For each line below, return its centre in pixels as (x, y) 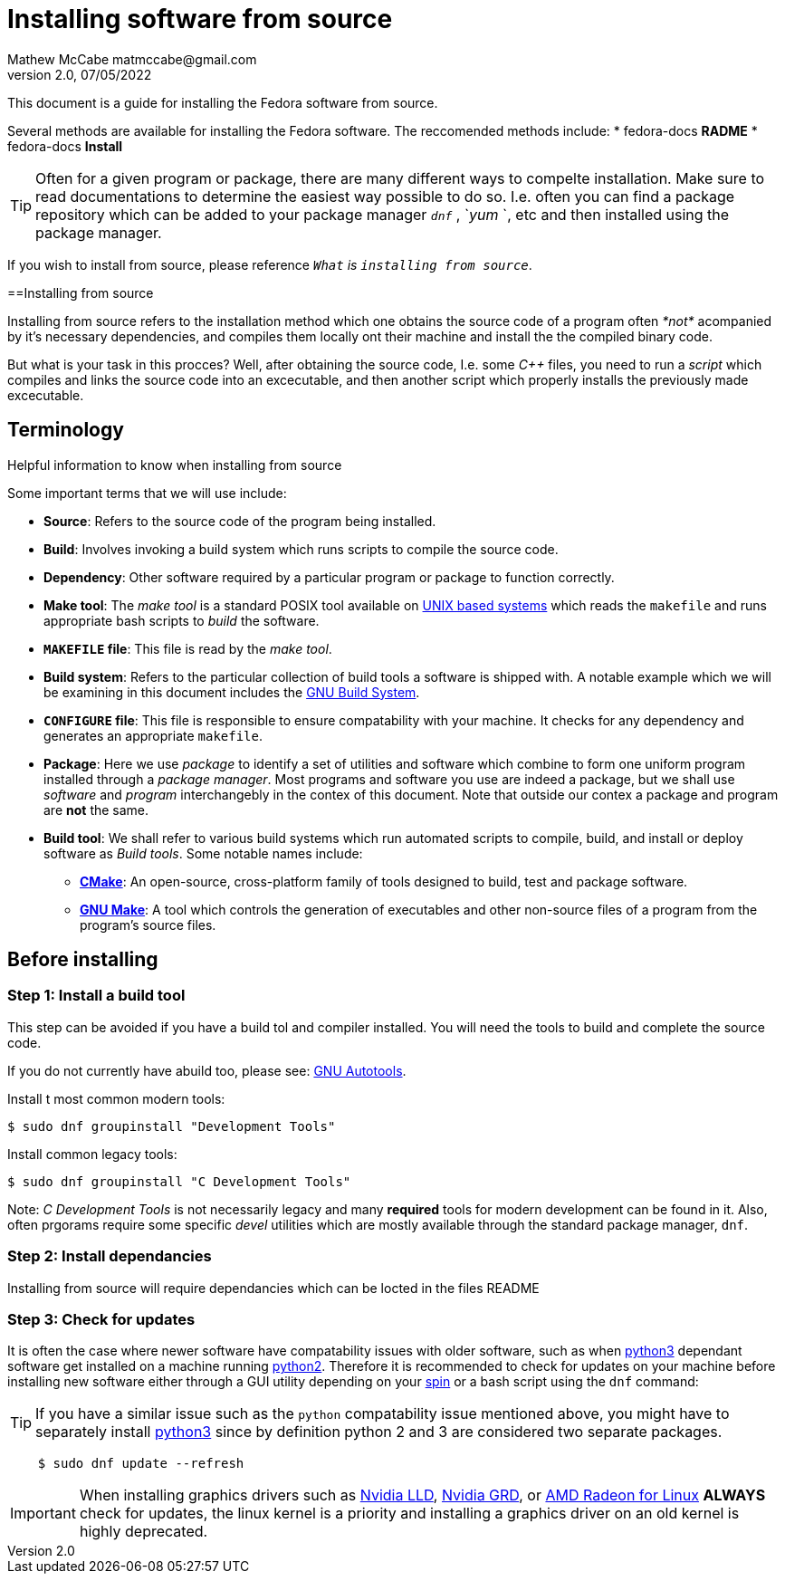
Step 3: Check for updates (101, 1319)
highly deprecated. (144, 1532)
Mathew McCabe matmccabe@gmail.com (132, 59)
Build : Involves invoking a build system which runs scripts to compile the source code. (301, 549)
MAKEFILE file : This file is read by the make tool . (188, 648)
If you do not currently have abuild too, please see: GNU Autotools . (207, 1070)
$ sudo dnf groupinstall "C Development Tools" (179, 1181)
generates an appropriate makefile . (153, 735)
